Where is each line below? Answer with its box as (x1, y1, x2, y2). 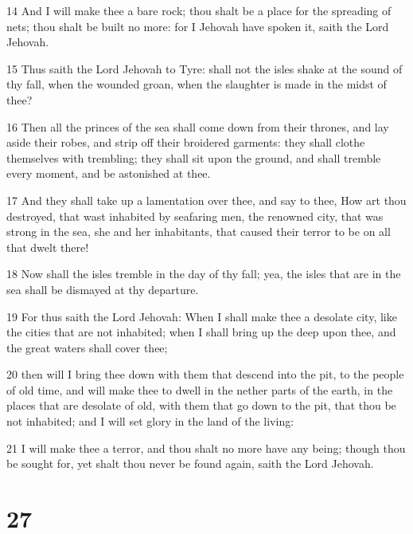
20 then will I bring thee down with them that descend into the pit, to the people (6, 366, 404, 383)
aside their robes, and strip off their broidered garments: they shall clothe (6, 134, 365, 151)
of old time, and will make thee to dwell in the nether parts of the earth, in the (6, 381, 393, 398)
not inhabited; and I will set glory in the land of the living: (6, 413, 294, 430)
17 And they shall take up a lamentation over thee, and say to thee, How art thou (6, 191, 407, 208)
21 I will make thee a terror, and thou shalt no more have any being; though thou (6, 439, 406, 456)
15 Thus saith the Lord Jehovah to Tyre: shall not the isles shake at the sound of (6, 60, 403, 77)
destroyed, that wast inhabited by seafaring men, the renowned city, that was (6, 207, 384, 224)
